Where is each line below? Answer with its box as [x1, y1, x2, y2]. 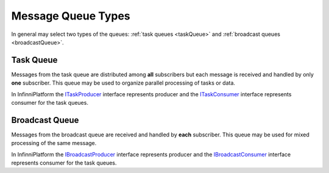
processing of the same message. [11, 139, 97, 147]
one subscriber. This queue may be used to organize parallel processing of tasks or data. [11, 79, 236, 86]
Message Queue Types [11, 9, 130, 23]
